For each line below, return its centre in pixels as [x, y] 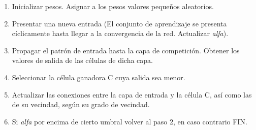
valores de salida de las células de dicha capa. [82, 60]
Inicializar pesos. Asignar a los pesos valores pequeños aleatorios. [113, 6]
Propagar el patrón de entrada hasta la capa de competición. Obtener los [126, 50]
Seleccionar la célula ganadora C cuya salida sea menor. [99, 77]
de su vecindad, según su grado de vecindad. [81, 104]
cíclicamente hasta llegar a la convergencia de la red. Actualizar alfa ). [120, 33]
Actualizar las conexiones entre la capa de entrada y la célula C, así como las [132, 94]
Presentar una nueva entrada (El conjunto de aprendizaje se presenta [119, 23]
